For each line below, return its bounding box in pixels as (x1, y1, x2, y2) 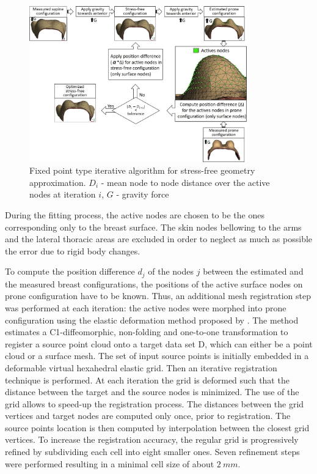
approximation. (29, 176, 86, 188)
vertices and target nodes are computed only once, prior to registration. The (5, 409, 291, 422)
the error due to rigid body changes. (5, 244, 140, 257)
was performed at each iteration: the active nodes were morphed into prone (5, 301, 286, 314)
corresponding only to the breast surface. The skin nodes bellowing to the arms (5, 220, 302, 233)
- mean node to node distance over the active (101, 176, 270, 188)
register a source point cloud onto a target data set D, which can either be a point (5, 337, 313, 350)
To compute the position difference (5, 265, 135, 278)
